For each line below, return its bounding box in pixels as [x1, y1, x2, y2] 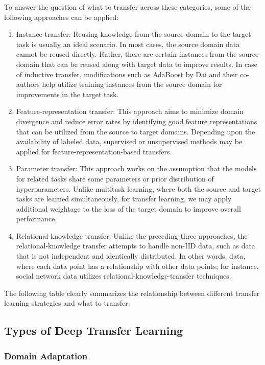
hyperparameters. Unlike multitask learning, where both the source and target [16, 183, 261, 194]
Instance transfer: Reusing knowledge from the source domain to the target [16, 29, 251, 39]
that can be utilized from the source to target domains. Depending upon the [16, 126, 255, 136]
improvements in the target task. [16, 88, 119, 99]
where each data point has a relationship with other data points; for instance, [16, 260, 259, 271]
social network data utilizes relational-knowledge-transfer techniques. [16, 270, 231, 281]
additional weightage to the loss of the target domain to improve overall [16, 203, 241, 214]
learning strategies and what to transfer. [4, 298, 130, 308]
